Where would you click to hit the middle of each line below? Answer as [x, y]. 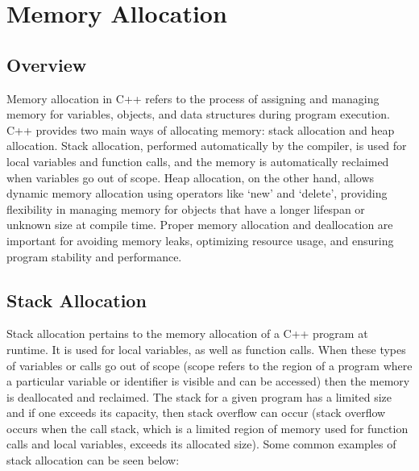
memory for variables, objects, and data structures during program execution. [198, 114]
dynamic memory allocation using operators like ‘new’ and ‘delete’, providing [197, 193]
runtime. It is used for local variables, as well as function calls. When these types [206, 349]
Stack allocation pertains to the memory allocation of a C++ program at [187, 333]
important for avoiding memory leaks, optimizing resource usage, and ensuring [200, 240]
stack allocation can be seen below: [93, 460]
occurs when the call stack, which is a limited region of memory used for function [207, 428]
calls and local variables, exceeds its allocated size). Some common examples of [201, 444]
